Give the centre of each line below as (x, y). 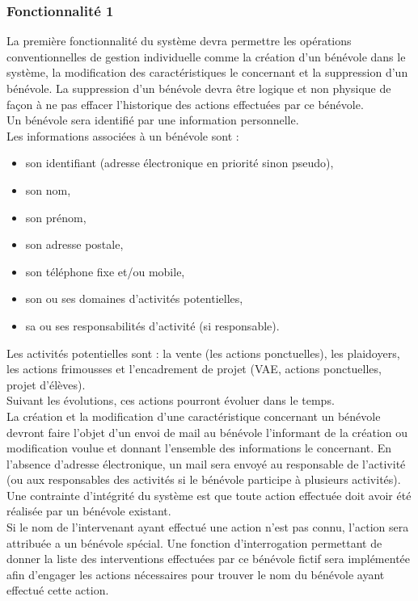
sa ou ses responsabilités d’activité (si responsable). (152, 325)
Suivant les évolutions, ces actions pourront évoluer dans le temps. (171, 400)
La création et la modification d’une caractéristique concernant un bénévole (194, 416)
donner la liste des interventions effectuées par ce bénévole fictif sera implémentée (209, 559)
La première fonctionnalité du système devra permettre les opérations (179, 41)
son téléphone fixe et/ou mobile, (105, 271)
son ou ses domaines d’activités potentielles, (134, 298)
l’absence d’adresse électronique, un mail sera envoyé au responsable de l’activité (206, 463)
